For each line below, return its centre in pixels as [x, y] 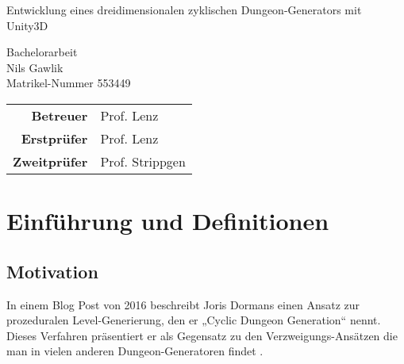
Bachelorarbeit [42, 52]
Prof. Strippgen [143, 161]
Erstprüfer [54, 138]
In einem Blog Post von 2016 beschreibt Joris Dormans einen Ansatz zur [183, 304]
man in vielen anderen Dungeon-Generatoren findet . [135, 351]
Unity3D [27, 25]
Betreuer [60, 115]
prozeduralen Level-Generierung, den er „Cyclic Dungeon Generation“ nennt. [194, 320]
